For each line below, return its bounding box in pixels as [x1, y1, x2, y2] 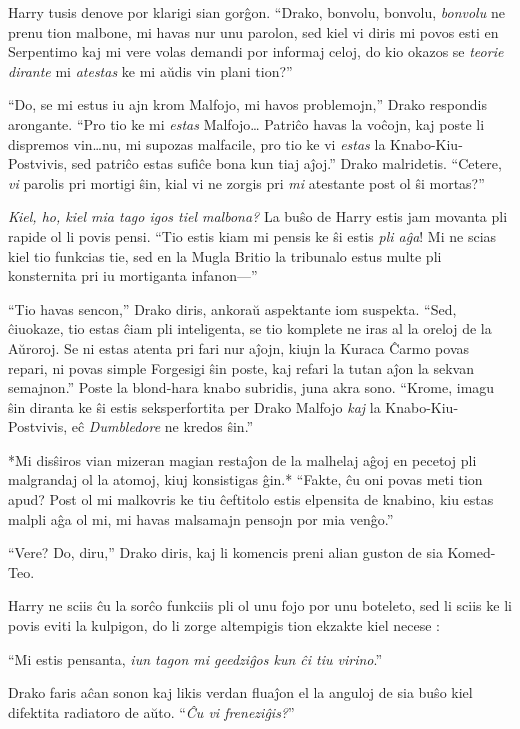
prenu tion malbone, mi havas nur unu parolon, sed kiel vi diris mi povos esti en [8, 21, 499, 42]
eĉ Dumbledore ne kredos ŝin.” [71, 416, 254, 437]
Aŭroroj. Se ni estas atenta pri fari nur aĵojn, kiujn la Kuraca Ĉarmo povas [8, 337, 470, 358]
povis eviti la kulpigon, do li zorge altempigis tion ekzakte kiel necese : [8, 615, 440, 636]
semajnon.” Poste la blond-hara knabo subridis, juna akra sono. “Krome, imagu [8, 377, 495, 398]
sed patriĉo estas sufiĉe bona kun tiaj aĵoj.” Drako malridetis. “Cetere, [71, 153, 502, 174]
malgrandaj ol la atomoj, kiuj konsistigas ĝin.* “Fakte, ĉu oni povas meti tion [8, 469, 483, 490]
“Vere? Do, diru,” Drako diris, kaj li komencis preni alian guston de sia [8, 542, 443, 563]
